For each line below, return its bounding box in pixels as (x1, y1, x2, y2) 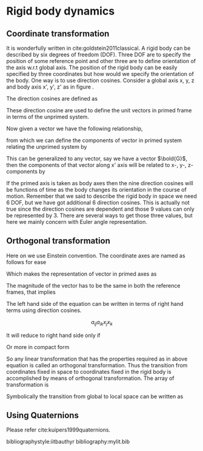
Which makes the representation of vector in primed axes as (6, 270, 157, 277)
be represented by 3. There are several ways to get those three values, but (6, 212, 193, 219)
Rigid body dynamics (6, 4, 115, 18)
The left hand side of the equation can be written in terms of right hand (6, 300, 184, 307)
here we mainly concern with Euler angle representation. (6, 219, 147, 225)
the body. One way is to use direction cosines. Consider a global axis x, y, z (6, 77, 195, 84)
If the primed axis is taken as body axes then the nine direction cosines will (6, 180, 194, 186)
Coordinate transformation (6, 29, 110, 39)
